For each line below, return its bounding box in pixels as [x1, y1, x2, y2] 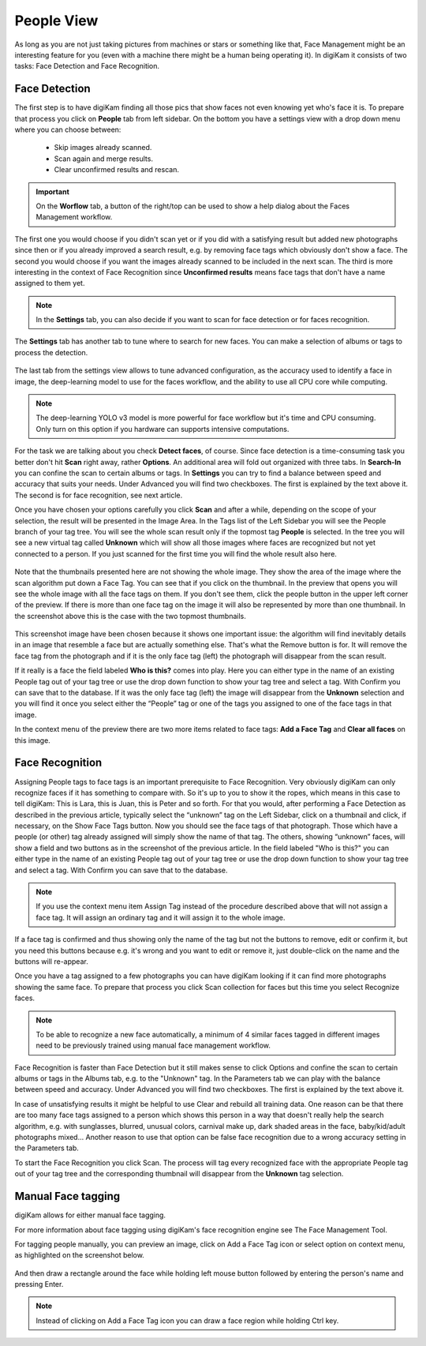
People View [14, 12, 99, 29]
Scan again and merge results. [54, 154, 154, 163]
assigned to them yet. [14, 279, 85, 288]
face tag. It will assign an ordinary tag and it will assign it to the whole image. [35, 913, 286, 922]
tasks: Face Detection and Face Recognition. [14, 62, 160, 71]
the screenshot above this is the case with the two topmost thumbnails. [14, 611, 246, 621]
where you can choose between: [14, 125, 121, 134]
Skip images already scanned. [54, 143, 152, 152]
